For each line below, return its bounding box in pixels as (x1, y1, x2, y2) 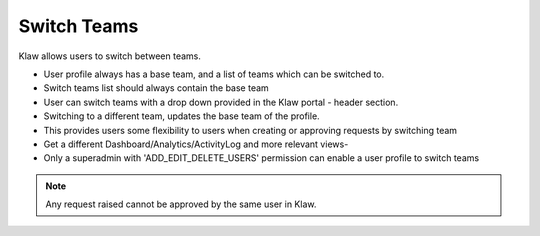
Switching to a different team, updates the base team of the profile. (43, 110, 320, 122)
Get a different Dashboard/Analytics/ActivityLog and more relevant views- (43, 138, 349, 150)
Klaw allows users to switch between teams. (18, 50, 202, 62)
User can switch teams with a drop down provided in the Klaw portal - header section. (43, 96, 399, 108)
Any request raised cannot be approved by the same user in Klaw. (45, 198, 317, 210)
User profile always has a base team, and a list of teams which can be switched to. (43, 68, 385, 80)
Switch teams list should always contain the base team (43, 82, 269, 94)
